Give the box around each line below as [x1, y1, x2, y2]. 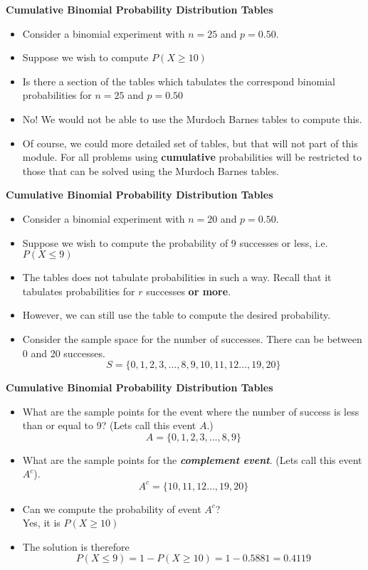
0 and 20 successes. [22, 345, 105, 360]
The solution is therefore [22, 539, 130, 554]
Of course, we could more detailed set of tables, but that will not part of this [22, 135, 358, 150]
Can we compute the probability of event [22, 501, 201, 516]
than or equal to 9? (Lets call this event [22, 418, 196, 433]
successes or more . [146, 283, 231, 298]
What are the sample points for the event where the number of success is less [22, 403, 359, 418]
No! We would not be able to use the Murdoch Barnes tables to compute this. [22, 111, 362, 126]
